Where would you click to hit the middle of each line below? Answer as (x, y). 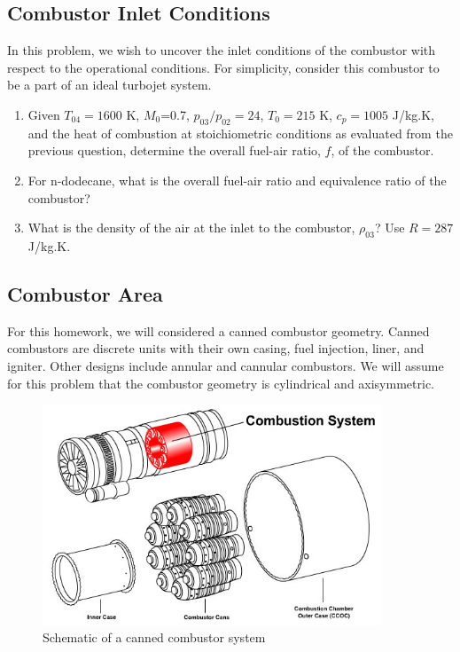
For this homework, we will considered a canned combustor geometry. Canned (218, 330)
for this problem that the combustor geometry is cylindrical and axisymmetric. (221, 383)
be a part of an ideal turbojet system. (109, 85)
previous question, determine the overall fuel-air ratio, (174, 150)
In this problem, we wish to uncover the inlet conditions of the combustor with (222, 50)
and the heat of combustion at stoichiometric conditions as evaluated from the (240, 133)
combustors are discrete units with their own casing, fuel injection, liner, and (216, 348)
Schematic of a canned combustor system (154, 637)
